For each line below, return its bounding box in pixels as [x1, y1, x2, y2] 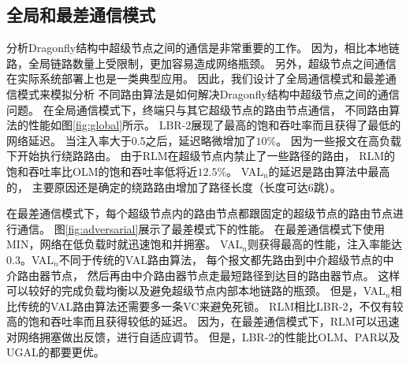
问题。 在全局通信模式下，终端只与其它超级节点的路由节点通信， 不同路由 [6, 101, 389, 117]
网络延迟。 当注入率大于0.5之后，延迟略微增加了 [6, 132, 256, 148]
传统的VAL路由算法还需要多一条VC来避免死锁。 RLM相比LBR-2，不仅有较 [17, 297, 404, 314]
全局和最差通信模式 [6, 2, 155, 27]
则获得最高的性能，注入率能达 [247, 236, 402, 252]
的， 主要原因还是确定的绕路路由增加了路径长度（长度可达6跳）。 [6, 178, 341, 195]
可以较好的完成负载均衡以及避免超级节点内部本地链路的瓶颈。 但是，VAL [6, 282, 386, 299]
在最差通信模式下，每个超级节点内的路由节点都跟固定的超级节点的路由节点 [6, 205, 393, 222]
